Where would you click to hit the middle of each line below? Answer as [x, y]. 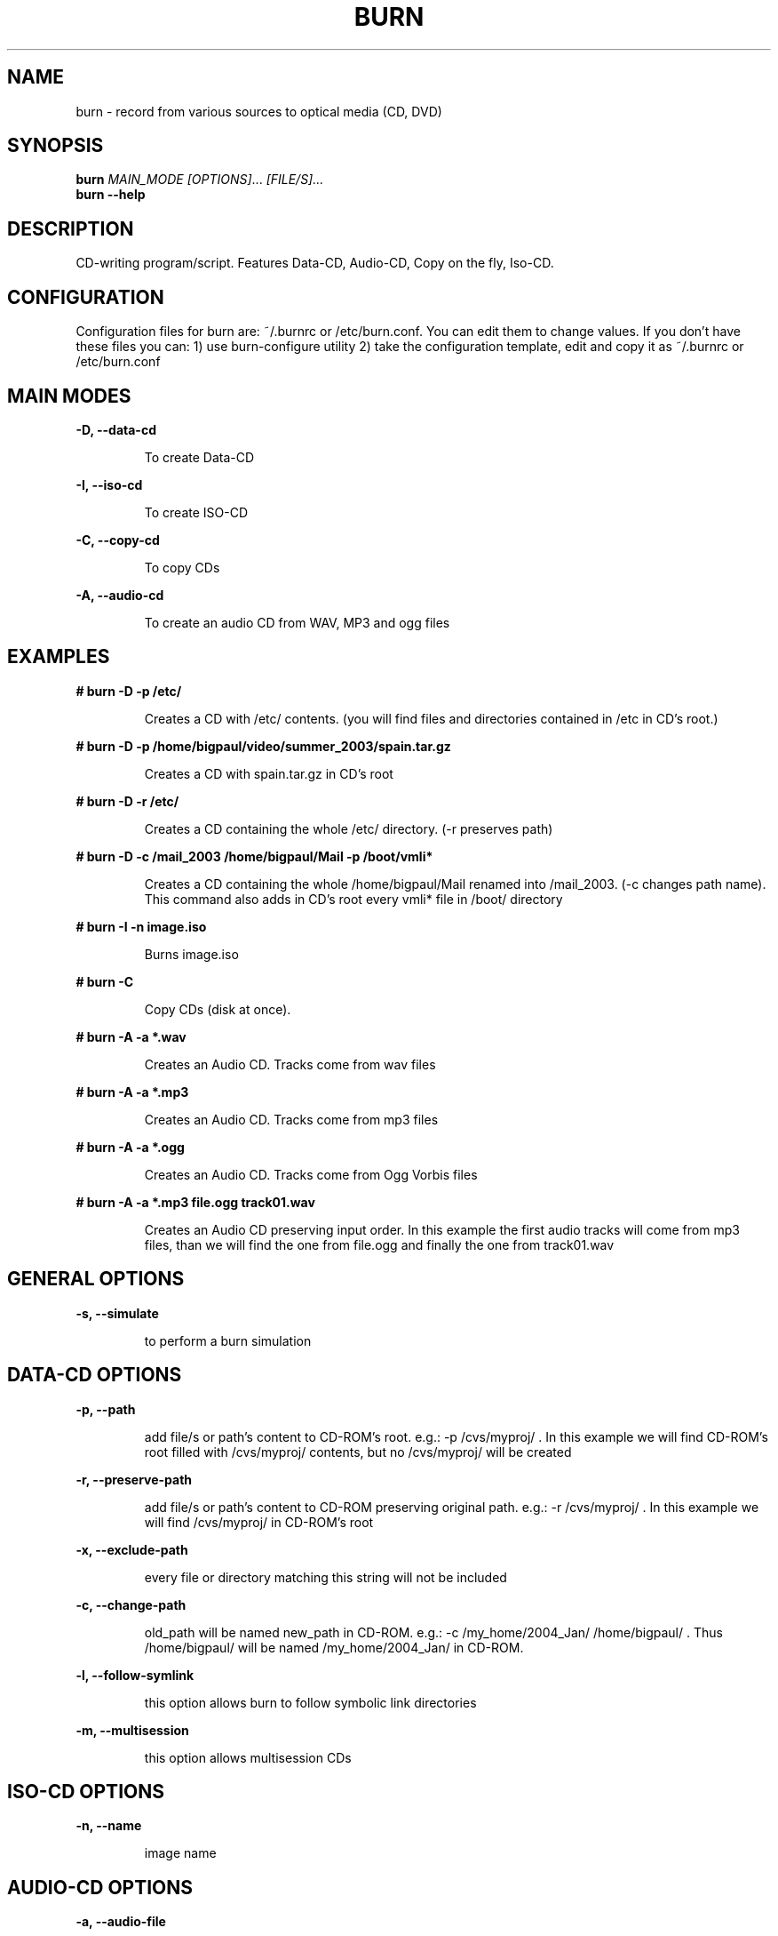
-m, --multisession [132, 1730]
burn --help [111, 195]
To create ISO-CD [196, 512]
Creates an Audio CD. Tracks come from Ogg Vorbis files [311, 1174]
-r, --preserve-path [134, 1479]
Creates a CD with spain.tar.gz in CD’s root [269, 773]
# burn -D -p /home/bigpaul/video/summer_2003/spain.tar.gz [263, 746]
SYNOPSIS [56, 146]
